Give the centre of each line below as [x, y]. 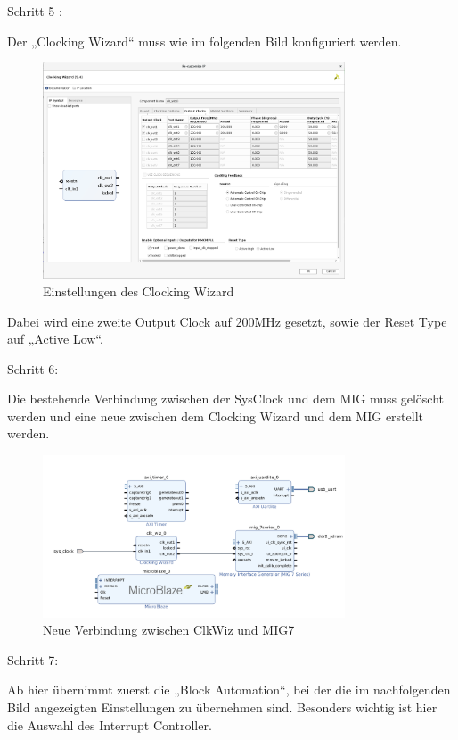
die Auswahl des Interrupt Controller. [110, 724]
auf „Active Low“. [55, 339]
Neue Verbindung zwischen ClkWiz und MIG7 [169, 630]
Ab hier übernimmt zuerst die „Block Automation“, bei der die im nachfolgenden [229, 690]
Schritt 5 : [35, 11]
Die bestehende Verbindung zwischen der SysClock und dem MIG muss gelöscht [226, 399]
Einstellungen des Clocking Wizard [139, 291]
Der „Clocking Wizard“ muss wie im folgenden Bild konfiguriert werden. [204, 41]
